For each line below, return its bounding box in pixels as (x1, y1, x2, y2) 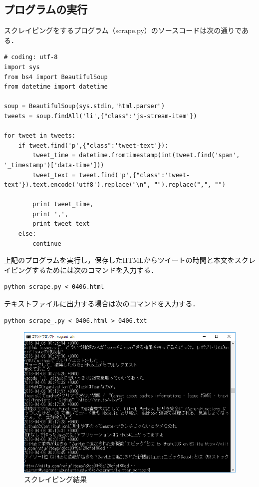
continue (32, 240, 61, 247)
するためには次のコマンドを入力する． (31, 264, 158, 275)
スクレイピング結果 (24, 474, 87, 484)
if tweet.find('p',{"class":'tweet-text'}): (18, 142, 169, 149)
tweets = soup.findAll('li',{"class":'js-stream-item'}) (4, 112, 197, 120)
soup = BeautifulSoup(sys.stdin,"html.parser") (4, 103, 165, 110)
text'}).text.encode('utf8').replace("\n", (4, 181, 151, 189)
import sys (4, 63, 40, 71)
